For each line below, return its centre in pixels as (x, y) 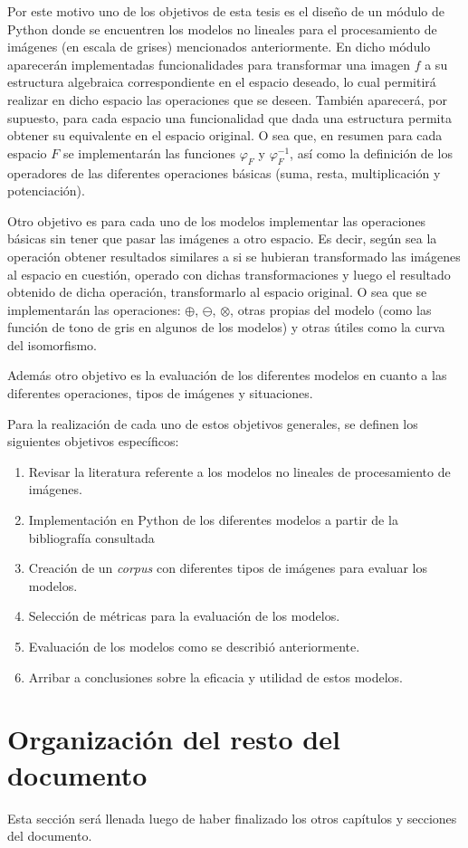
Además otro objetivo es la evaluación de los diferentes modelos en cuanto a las (227, 375)
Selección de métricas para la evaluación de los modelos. (184, 616)
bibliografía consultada (91, 537)
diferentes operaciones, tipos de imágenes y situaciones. (160, 393)
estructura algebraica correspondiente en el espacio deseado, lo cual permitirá (222, 82)
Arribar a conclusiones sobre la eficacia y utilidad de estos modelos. (216, 676)
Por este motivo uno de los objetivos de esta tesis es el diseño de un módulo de (226, 11)
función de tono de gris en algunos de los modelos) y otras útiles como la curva (226, 327)
